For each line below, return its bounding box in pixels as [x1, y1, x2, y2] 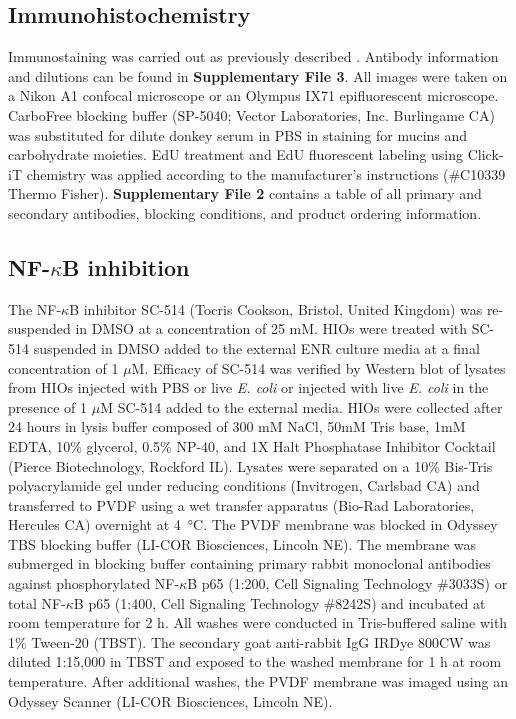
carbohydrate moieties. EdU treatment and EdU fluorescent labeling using [8, 144, 464, 165]
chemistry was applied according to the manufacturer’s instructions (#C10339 [26, 163, 506, 184]
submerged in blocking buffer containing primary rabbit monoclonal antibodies [8, 553, 491, 574]
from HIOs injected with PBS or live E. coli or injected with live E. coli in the [8, 377, 489, 398]
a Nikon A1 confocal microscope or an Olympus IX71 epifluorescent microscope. [8, 85, 499, 106]
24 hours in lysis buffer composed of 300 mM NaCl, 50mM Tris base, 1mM [8, 416, 466, 437]
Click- [467, 144, 504, 165]
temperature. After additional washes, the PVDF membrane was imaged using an [8, 671, 508, 692]
